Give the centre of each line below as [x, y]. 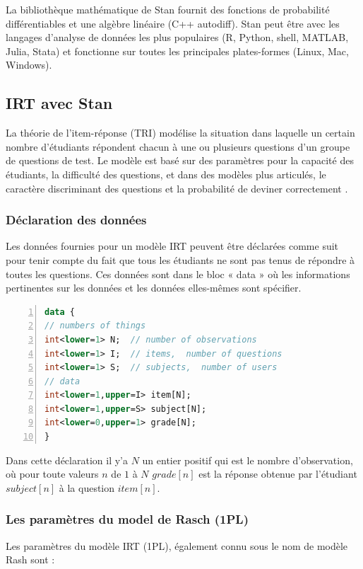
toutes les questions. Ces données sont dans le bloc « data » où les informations [178, 274]
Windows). [29, 65]
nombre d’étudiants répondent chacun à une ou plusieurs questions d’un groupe [178, 146]
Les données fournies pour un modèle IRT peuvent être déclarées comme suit [172, 246]
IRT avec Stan [59, 103]
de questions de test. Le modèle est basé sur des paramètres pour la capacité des [180, 160]
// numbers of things [95, 326]
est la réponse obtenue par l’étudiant [278, 474]
